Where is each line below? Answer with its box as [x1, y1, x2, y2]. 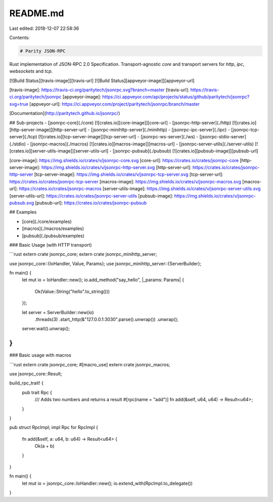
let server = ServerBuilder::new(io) [22, 309, 94, 315]
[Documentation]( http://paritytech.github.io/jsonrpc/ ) [9, 110, 120, 117]
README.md [9, 8, 64, 19]
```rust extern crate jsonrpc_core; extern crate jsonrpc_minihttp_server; [9, 251, 157, 257]
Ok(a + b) [34, 443, 55, 449]
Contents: [9, 34, 30, 41]
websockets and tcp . [9, 68, 53, 74]
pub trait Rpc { [22, 389, 53, 395]
